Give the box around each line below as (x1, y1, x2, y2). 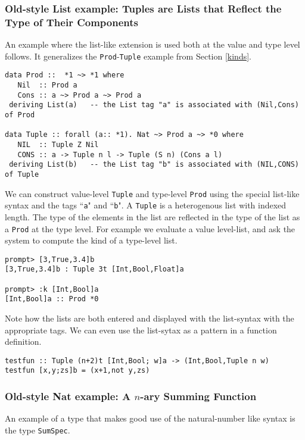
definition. (5, 335, 42, 348)
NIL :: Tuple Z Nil (17, 140, 99, 149)
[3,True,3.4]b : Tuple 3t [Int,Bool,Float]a (5, 265, 184, 274)
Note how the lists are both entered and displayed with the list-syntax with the (5, 312, 294, 324)
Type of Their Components (5, 14, 138, 29)
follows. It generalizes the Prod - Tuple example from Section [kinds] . (5, 49, 251, 62)
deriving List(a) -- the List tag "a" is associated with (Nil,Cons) (9, 101, 299, 110)
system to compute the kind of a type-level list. (5, 234, 178, 246)
